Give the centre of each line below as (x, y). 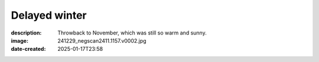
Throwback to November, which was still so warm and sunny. (132, 33)
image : (20, 40)
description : (26, 33)
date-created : (28, 49)
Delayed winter (49, 15)
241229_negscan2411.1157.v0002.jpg (102, 40)
